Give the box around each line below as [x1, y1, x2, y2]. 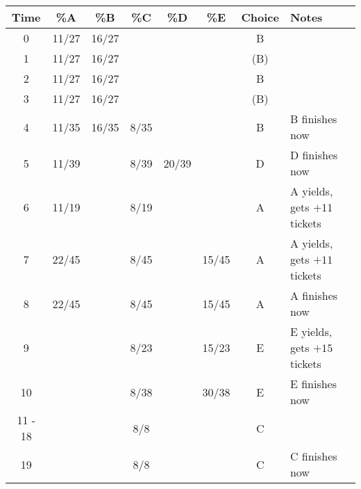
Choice [241, 9, 279, 25]
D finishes [289, 147, 338, 163]
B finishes [289, 111, 337, 127]
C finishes [289, 448, 337, 464]
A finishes [289, 287, 338, 303]
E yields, [289, 323, 333, 339]
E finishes [289, 376, 337, 392]
